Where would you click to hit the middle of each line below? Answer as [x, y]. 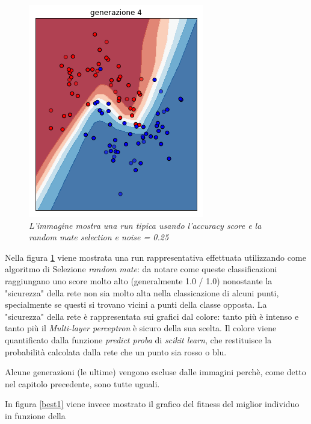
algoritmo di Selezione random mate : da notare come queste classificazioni [141, 269]
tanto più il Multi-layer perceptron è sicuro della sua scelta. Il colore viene [141, 328]
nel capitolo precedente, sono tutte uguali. [82, 383]
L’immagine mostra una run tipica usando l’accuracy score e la [145, 225]
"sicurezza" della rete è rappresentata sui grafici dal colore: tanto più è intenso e [152, 316]
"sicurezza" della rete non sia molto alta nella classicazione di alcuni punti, [142, 292]
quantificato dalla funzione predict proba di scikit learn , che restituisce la [138, 339]
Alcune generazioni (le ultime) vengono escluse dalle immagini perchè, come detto [155, 372]
